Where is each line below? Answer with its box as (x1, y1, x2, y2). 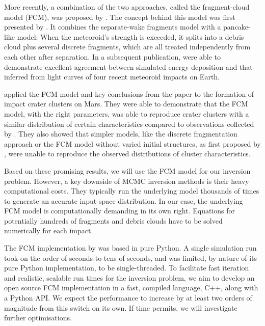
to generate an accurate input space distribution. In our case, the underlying (4, 195, 243, 206)
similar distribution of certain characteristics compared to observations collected (4, 118, 254, 129)
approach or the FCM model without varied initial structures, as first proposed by (4, 138, 261, 149)
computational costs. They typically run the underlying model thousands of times (4, 185, 259, 196)
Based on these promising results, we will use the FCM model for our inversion (4, 165, 251, 176)
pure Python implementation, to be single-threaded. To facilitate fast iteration (4, 262, 249, 273)
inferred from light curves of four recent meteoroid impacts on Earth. (4, 71, 220, 82)
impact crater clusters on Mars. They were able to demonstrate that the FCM (4, 98, 248, 109)
